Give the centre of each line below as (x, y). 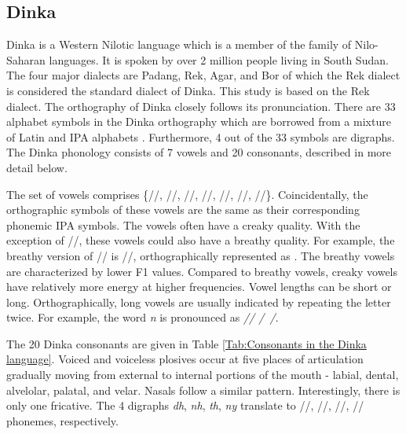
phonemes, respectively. (62, 420)
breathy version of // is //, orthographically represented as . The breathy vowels (201, 255)
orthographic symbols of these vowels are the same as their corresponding (183, 210)
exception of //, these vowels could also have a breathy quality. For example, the (201, 240)
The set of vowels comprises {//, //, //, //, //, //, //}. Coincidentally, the (187, 194)
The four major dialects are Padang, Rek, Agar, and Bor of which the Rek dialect (203, 75)
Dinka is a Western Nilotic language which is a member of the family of (179, 44)
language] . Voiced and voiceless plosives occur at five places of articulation (185, 359)
